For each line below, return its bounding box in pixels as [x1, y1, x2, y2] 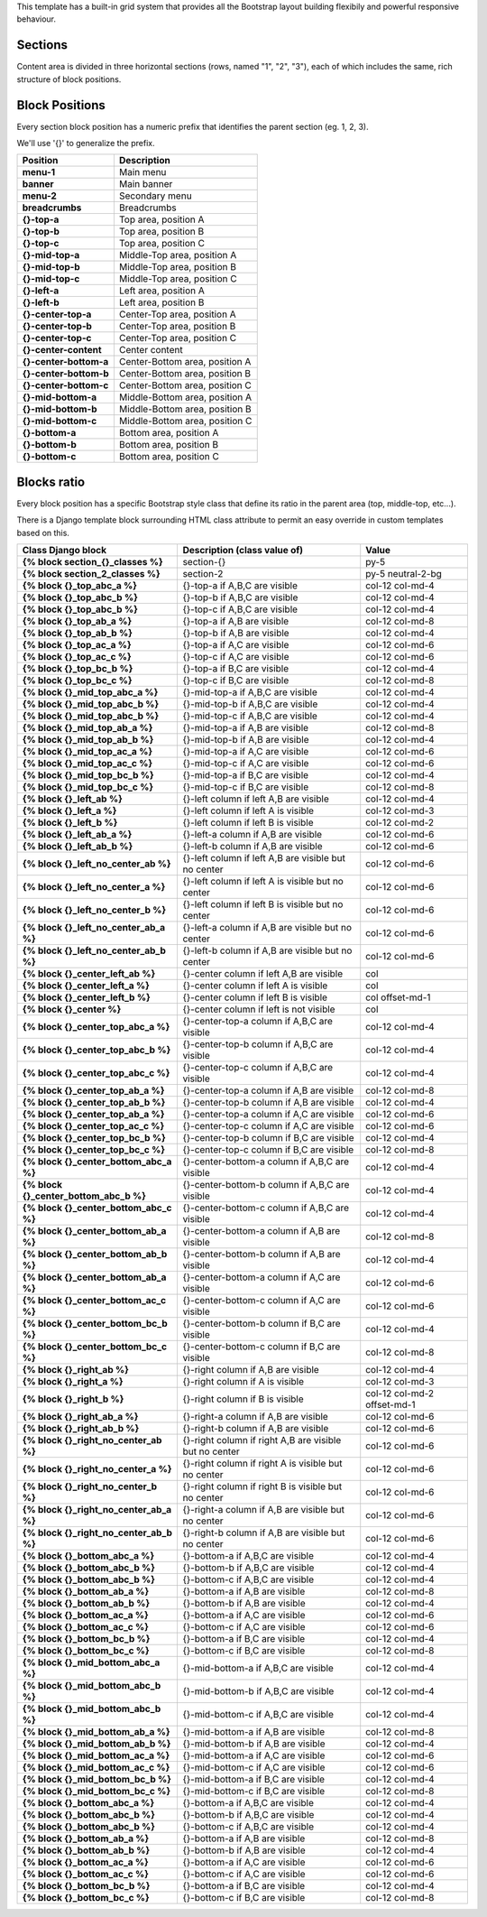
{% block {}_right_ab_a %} [22, 1411, 139, 1423]
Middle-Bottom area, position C [118, 415, 253, 428]
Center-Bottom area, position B [118, 367, 252, 380]
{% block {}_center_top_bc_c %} [22, 1144, 166, 1156]
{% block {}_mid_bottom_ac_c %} [22, 1761, 170, 1773]
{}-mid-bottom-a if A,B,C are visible [182, 1662, 334, 1674]
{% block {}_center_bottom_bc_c [22, 1340, 167, 1353]
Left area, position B [118, 296, 205, 309]
